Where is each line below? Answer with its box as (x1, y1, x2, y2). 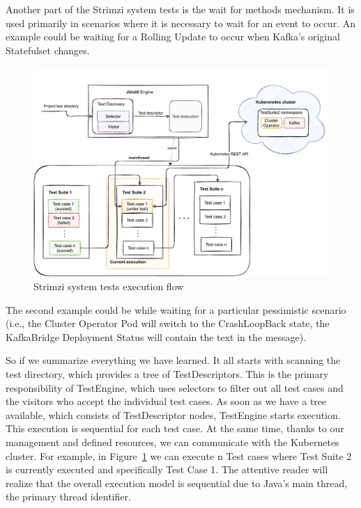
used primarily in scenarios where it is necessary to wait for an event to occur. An (6, 15, 355, 30)
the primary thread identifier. (6, 489, 131, 504)
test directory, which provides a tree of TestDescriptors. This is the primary (6, 366, 329, 381)
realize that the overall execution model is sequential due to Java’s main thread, (6, 475, 348, 490)
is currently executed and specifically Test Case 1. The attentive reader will (6, 462, 328, 477)
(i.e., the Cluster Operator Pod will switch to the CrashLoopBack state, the (6, 316, 330, 331)
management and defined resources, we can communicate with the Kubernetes (6, 434, 339, 449)
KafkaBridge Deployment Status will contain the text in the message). (6, 329, 307, 344)
